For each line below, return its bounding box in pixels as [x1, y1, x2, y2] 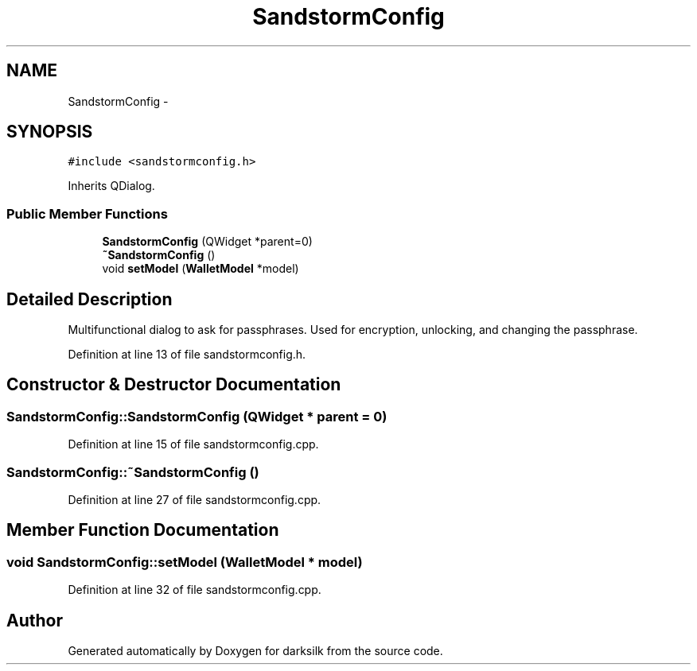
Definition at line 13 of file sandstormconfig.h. [68, 347, 306, 362]
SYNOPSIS [6, 122, 93, 142]
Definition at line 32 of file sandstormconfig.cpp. [68, 583, 321, 597]
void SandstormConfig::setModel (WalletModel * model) [6, 553, 363, 570]
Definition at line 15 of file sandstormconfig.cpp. [68, 437, 319, 452]
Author [6, 610, 63, 630]
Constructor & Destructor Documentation [6, 374, 341, 395]
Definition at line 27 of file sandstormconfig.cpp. [68, 493, 321, 506]
